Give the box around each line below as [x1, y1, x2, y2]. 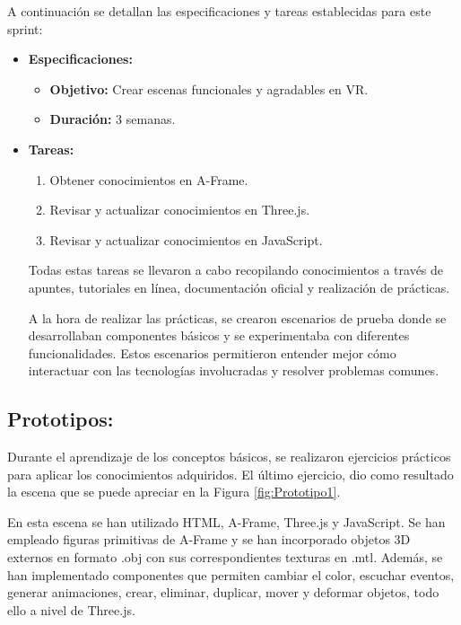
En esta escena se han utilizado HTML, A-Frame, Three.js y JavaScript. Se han [7, 512, 446, 531]
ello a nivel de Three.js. [7, 600, 135, 619]
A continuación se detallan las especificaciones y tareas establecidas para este [7, 2, 431, 20]
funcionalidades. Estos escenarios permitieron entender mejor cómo [28, 343, 396, 362]
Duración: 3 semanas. [49, 110, 176, 128]
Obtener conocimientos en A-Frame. [49, 170, 248, 189]
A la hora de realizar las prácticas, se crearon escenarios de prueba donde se [28, 308, 447, 327]
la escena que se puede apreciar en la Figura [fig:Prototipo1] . [7, 482, 341, 501]
